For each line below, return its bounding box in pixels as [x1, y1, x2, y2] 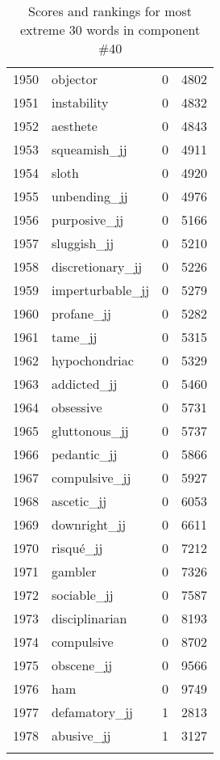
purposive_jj [52, 210, 124, 229]
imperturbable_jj [52, 281, 150, 299]
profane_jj [52, 304, 111, 323]
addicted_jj [52, 374, 118, 393]
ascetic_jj [52, 492, 107, 510]
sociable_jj [52, 585, 114, 604]
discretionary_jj [52, 257, 143, 276]
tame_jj [52, 327, 98, 346]
